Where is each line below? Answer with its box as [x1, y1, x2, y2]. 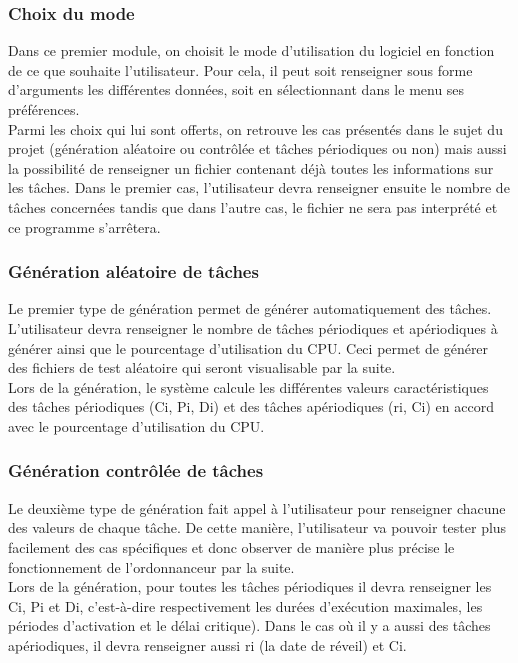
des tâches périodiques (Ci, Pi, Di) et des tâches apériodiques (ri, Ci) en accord [8, 396, 494, 417]
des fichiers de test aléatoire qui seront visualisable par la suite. [8, 357, 396, 378]
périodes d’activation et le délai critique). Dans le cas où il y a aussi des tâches [8, 615, 491, 636]
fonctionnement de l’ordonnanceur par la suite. [8, 556, 295, 577]
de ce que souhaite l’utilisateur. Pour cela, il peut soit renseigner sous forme [8, 59, 473, 80]
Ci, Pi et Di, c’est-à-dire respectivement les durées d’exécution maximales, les [8, 595, 483, 616]
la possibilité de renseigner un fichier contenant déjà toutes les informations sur [8, 157, 494, 178]
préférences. [8, 99, 80, 119]
